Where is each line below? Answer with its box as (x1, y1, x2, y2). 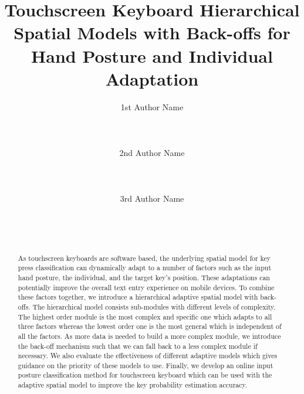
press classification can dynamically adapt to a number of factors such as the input (18, 263, 272, 273)
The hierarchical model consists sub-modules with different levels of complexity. (32, 301, 276, 311)
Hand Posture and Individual (31, 43, 273, 67)
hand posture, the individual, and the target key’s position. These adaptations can (18, 272, 270, 282)
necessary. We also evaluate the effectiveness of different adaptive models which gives (18, 351, 278, 361)
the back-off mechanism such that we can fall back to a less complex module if (18, 341, 258, 351)
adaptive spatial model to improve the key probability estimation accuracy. (18, 380, 248, 390)
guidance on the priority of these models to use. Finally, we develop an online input (18, 360, 273, 370)
